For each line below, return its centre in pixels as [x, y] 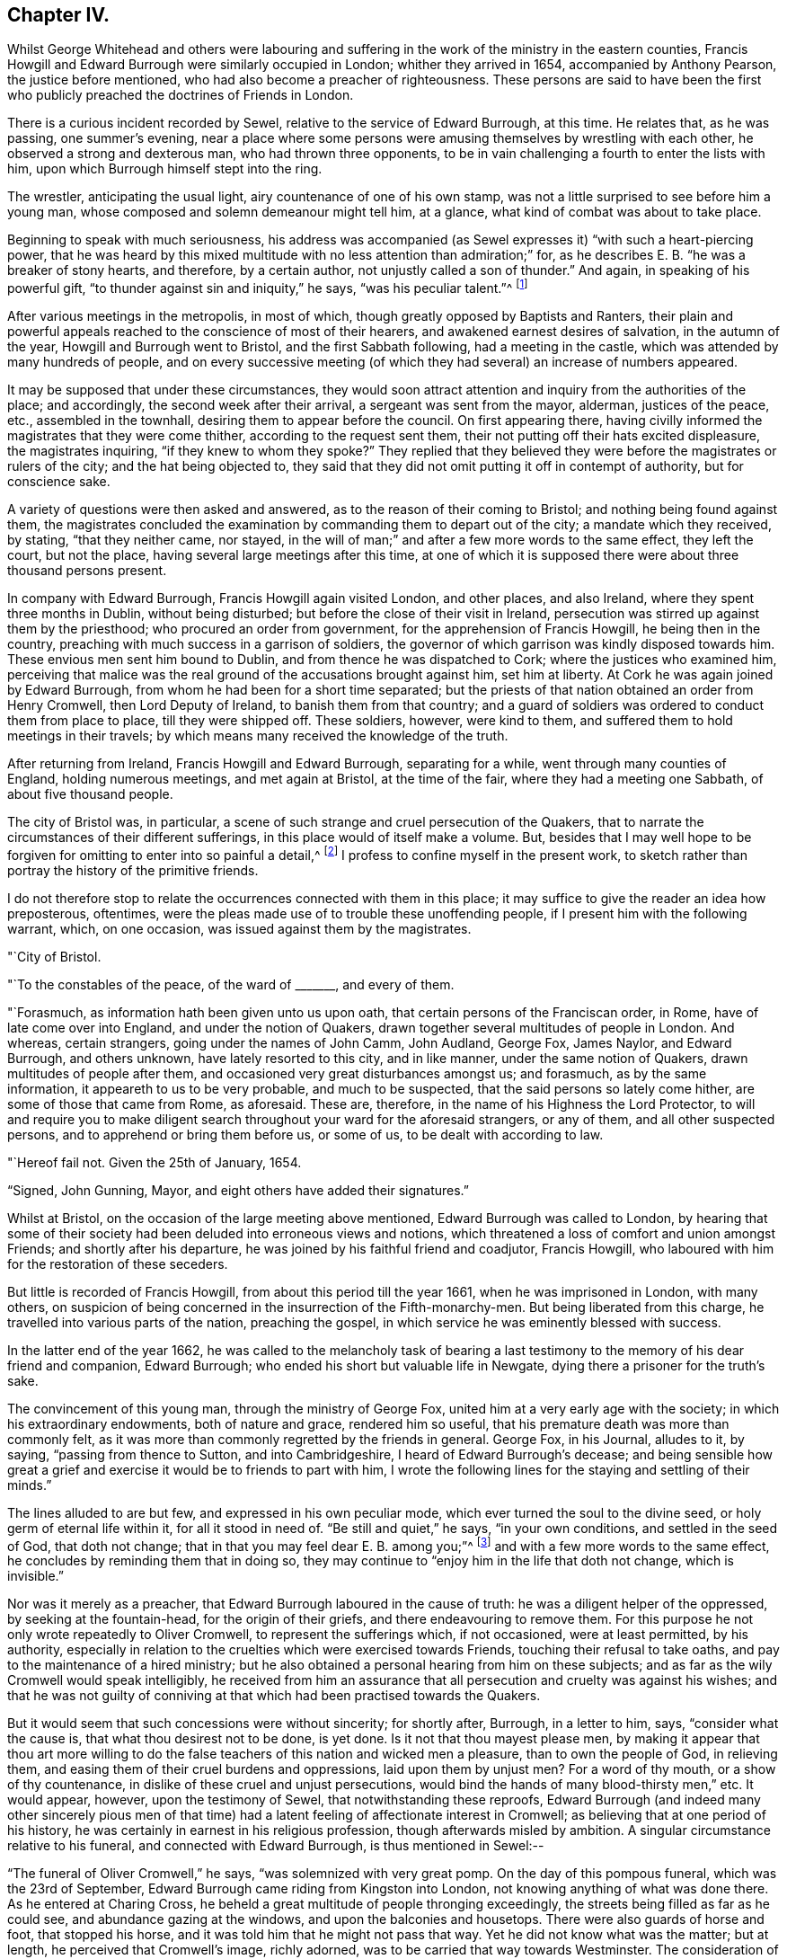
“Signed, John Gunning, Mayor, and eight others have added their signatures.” [238, 1190]
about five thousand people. [90, 794]
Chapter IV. [59, 15]
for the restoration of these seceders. [118, 1263]
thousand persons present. [87, 571]
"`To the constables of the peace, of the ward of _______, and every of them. [231, 984]
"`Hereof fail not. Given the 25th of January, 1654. [155, 1162]
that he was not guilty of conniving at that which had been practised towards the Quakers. [274, 1696]
